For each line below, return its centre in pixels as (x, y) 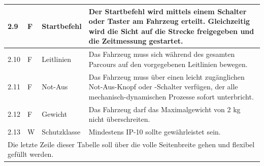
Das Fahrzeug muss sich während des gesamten (162, 54)
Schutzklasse (61, 132)
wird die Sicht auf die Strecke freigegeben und (171, 31)
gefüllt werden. (31, 154)
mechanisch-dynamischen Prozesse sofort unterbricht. (171, 96)
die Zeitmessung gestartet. (136, 41)
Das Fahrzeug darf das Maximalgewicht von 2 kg (164, 109)
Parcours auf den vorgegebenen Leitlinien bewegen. (168, 64)
